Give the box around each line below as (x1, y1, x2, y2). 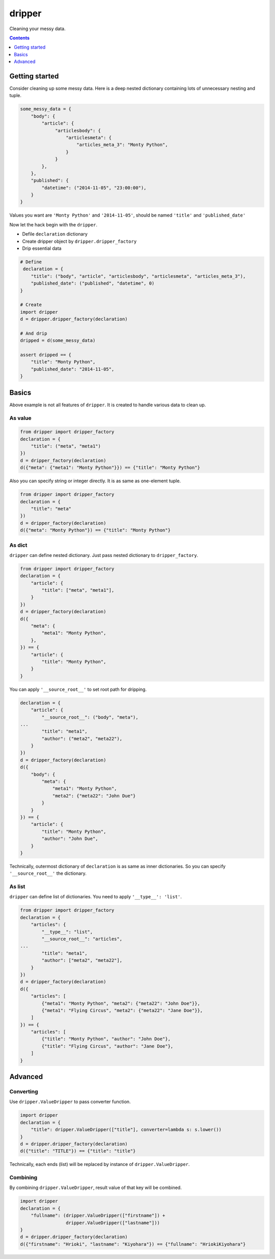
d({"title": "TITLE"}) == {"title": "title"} (20, 1148, 136, 1154)
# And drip (20, 330, 47, 336)
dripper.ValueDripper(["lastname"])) (65, 1220, 160, 1226)
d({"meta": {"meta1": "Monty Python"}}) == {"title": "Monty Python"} (20, 465, 201, 471)
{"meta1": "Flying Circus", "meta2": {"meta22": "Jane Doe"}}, (41, 1007, 203, 1013)
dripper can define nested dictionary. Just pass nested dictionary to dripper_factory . (9, 552, 199, 558)
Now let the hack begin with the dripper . (9, 221, 98, 227)
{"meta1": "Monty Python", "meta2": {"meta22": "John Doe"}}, (41, 1000, 201, 1006)
